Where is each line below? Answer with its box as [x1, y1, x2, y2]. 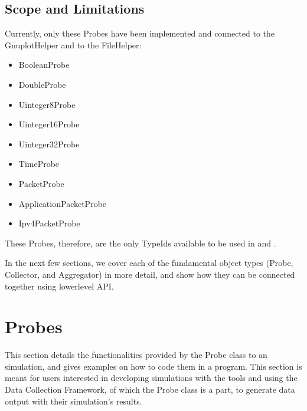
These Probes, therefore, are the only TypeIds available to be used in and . [5, 236, 276, 249]
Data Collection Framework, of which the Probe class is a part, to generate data [5, 383, 295, 396]
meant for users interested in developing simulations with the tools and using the [5, 371, 298, 384]
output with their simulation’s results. [5, 394, 142, 407]
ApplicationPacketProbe [18, 197, 107, 209]
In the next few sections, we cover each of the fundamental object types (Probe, [5, 257, 293, 269]
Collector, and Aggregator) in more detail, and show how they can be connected [5, 268, 295, 280]
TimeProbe [18, 157, 60, 170]
